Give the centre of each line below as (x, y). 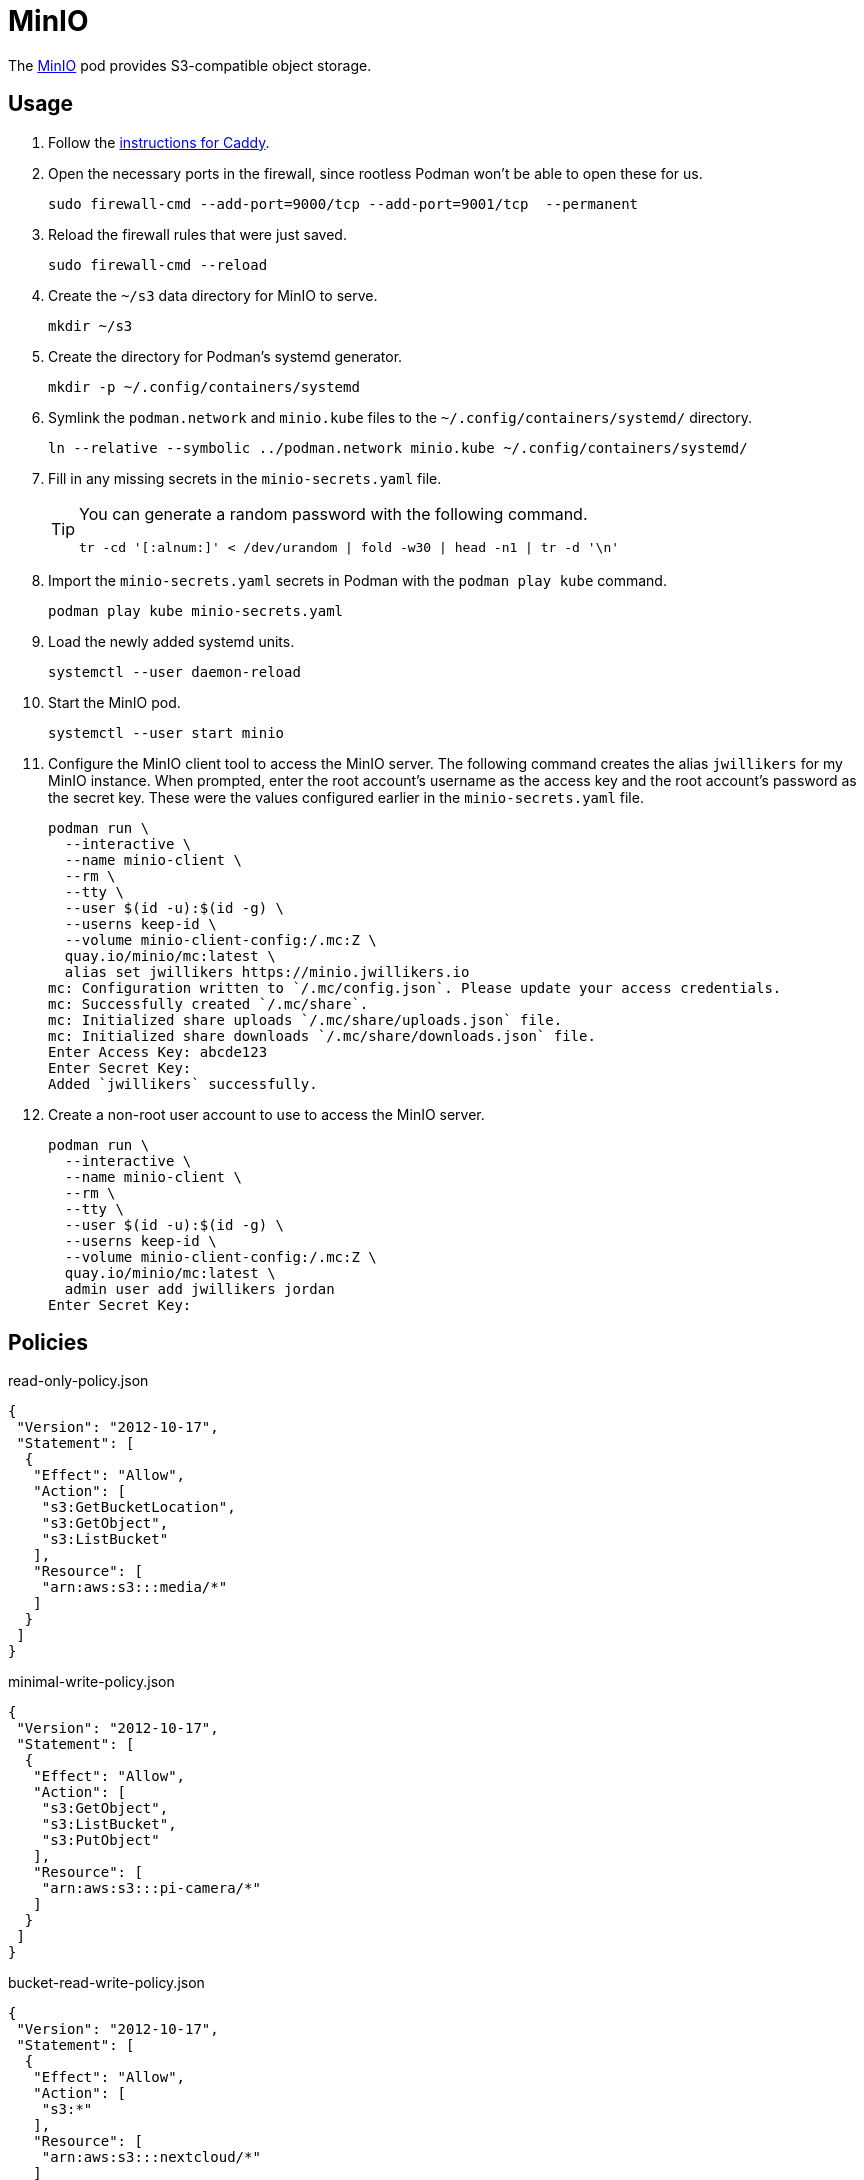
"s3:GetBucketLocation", (138, 1507)
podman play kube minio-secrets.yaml (196, 610)
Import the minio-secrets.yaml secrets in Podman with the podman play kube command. (357, 580)
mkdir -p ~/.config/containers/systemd (204, 386)
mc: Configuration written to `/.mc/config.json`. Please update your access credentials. (415, 987)
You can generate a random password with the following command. (333, 513)
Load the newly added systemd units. (171, 641)
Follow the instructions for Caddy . (159, 142)
